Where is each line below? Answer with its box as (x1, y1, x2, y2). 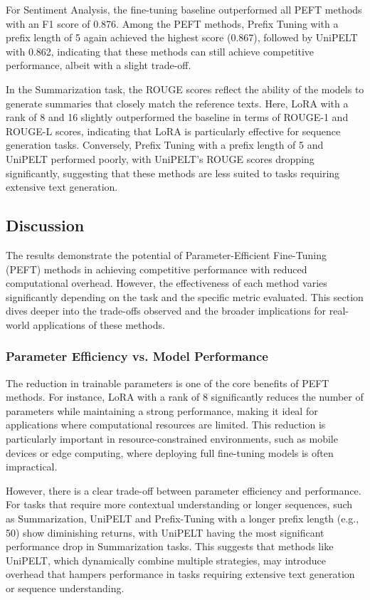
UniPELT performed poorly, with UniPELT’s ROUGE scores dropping (6, 151, 314, 166)
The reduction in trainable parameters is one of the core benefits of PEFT (6, 375, 329, 390)
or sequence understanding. (6, 581, 125, 596)
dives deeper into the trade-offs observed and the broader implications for (6, 303, 327, 318)
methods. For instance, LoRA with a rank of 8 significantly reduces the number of (6, 389, 364, 404)
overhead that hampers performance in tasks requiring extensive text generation (6, 567, 355, 581)
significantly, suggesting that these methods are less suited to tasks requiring (6, 165, 340, 180)
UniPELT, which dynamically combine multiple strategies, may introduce (6, 552, 327, 567)
